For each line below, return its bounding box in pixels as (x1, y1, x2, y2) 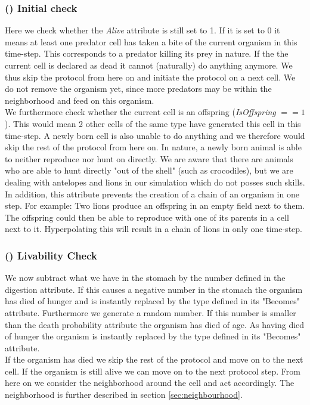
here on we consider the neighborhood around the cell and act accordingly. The (5, 376, 294, 389)
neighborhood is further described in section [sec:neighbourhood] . (5, 388, 243, 401)
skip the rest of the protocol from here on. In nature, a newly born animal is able (5, 141, 302, 153)
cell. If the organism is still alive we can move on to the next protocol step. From (5, 364, 301, 377)
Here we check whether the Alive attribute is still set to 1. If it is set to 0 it (5, 24, 280, 36)
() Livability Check (5, 248, 97, 262)
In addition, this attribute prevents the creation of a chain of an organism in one (5, 187, 299, 200)
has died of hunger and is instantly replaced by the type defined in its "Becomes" (5, 295, 300, 307)
